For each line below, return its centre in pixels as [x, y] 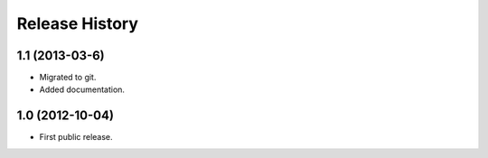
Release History [78, 23]
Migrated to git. [68, 78]
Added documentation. [82, 89]
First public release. [76, 137]
